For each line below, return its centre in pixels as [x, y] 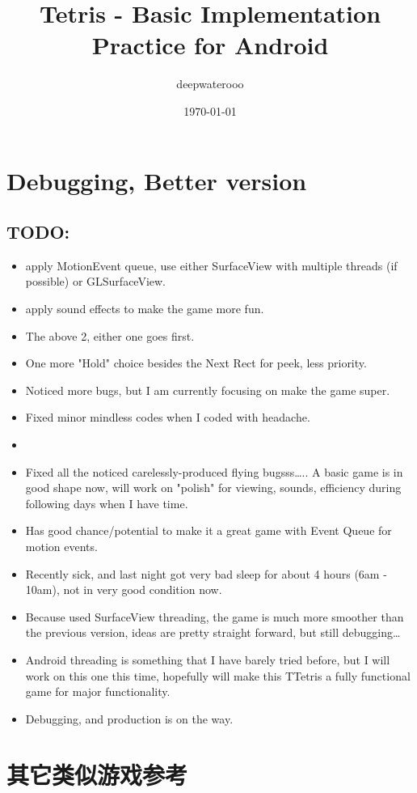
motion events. [61, 547]
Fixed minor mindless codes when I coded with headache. [168, 417]
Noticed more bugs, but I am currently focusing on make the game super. [208, 390]
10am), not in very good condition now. [124, 589]
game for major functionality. [98, 691]
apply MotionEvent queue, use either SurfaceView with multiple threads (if [211, 265]
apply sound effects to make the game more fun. [145, 309]
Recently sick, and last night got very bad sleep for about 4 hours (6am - [206, 573]
